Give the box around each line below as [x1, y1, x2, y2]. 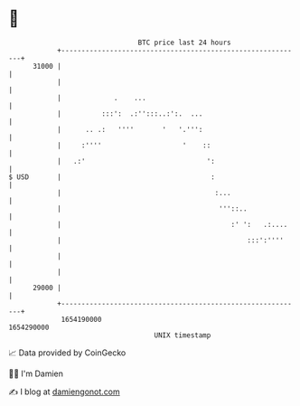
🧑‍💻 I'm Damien [8, 368, 64, 379]
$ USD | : [8, 172, 216, 182]
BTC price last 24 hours [137, 38, 231, 47]
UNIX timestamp [154, 330, 211, 340]
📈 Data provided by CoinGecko [8, 347, 127, 358]
